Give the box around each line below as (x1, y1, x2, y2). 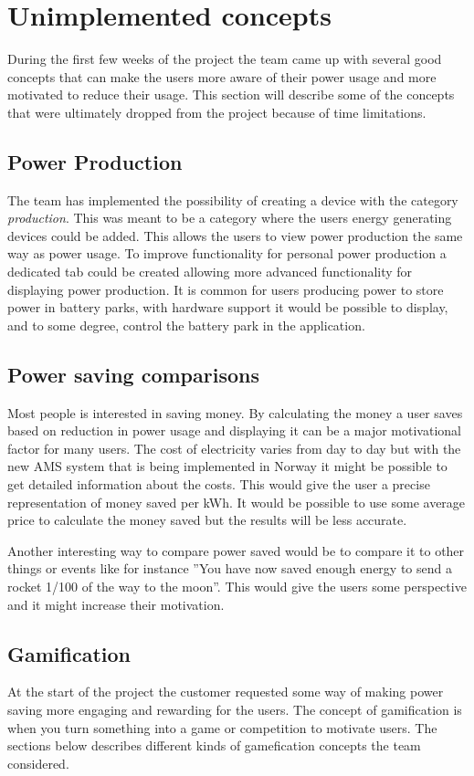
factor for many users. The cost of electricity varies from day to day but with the (7, 438, 461, 457)
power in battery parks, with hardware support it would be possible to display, (7, 298, 448, 317)
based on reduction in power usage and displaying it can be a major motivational (7, 421, 461, 440)
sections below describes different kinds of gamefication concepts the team (7, 736, 421, 755)
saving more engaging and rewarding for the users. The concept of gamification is (7, 699, 462, 718)
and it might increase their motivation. (7, 594, 225, 613)
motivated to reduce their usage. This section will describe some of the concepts (7, 85, 455, 104)
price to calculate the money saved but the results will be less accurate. (7, 510, 407, 530)
